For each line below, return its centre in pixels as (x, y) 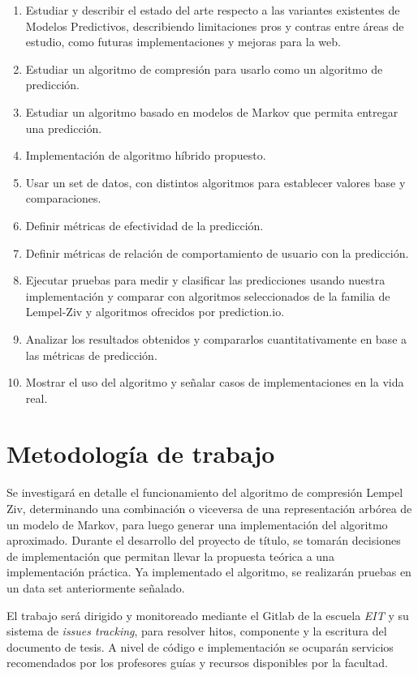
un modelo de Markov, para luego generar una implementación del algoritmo (197, 524)
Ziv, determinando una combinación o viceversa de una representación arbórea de (209, 508)
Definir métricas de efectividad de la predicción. (144, 225)
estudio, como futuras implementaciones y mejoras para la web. (183, 42)
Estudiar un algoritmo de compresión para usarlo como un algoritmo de (204, 68)
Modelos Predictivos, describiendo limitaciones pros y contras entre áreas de (215, 26)
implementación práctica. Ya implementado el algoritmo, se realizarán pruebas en (209, 572)
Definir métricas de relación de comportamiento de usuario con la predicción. (217, 252)
